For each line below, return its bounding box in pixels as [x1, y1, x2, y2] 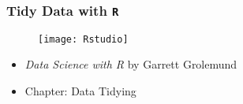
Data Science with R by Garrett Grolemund [24, 56, 237, 72]
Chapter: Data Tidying [24, 83, 136, 99]
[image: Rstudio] [38, 33, 129, 45]
